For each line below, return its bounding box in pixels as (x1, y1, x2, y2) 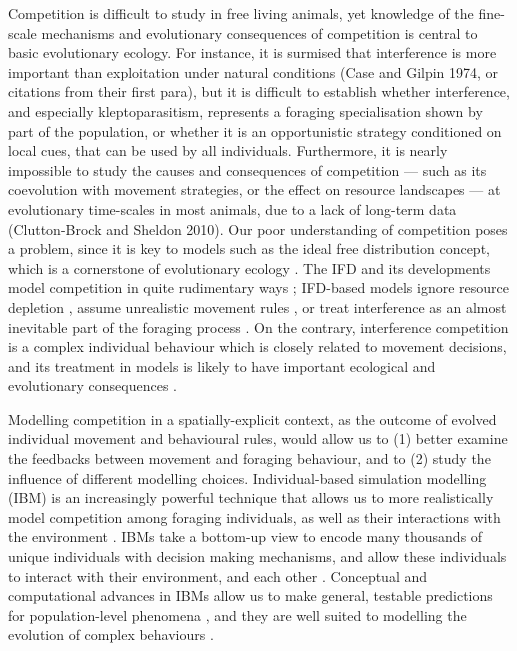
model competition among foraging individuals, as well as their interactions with (8, 506, 501, 527)
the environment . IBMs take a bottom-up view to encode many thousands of (8, 526, 483, 547)
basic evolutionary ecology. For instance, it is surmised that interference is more (8, 42, 497, 63)
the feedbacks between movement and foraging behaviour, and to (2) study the (8, 448, 491, 469)
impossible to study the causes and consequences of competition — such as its (8, 159, 487, 180)
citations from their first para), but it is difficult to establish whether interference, (8, 81, 510, 102)
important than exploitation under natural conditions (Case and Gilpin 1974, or (8, 61, 499, 82)
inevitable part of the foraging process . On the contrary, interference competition (8, 316, 509, 337)
